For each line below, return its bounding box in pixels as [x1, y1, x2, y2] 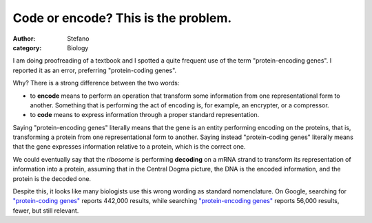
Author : [12, 34, 36, 43]
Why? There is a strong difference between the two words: [12, 79, 180, 87]
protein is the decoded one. [12, 174, 92, 182]
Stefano [67, 34, 90, 43]
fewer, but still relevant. [12, 206, 79, 215]
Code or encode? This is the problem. [12, 10, 232, 25]
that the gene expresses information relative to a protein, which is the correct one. [12, 142, 246, 151]
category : [12, 43, 42, 52]
